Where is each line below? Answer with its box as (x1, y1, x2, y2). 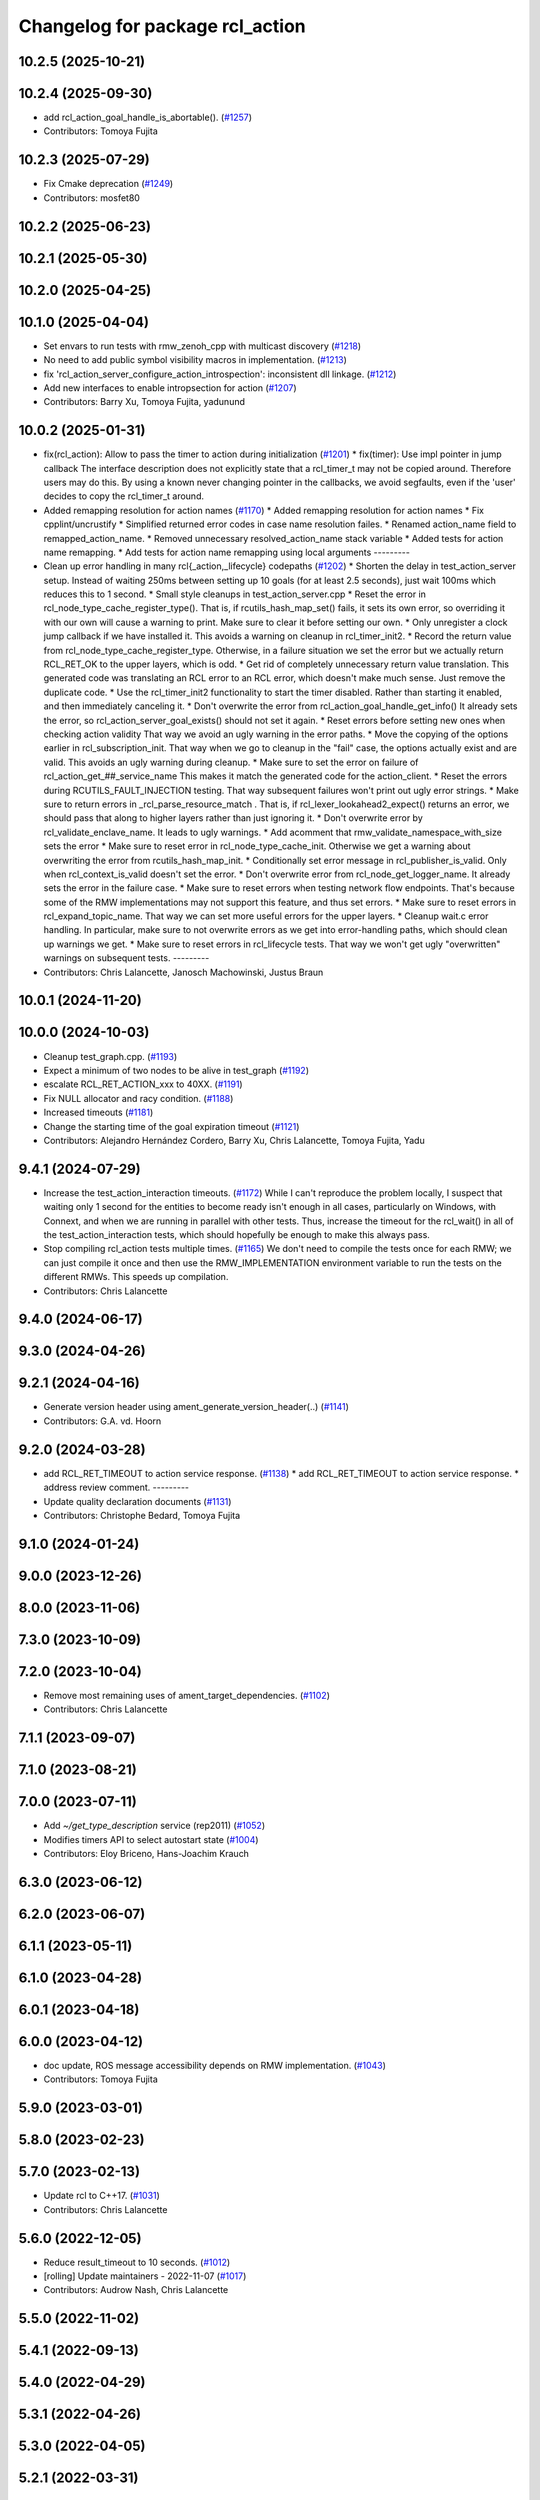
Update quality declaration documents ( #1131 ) (43, 1495, 232, 1507)
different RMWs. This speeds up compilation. (43, 1271, 229, 1283)
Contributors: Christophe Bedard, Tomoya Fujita (43, 1509, 241, 1521)
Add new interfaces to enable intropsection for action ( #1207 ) (43, 381, 297, 394)
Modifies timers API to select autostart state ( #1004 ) (43, 1833, 259, 1845)
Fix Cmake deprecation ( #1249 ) (43, 178, 174, 190)
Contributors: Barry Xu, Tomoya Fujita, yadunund (43, 396, 245, 408)
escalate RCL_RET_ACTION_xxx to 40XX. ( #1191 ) (43, 1078, 244, 1090)
